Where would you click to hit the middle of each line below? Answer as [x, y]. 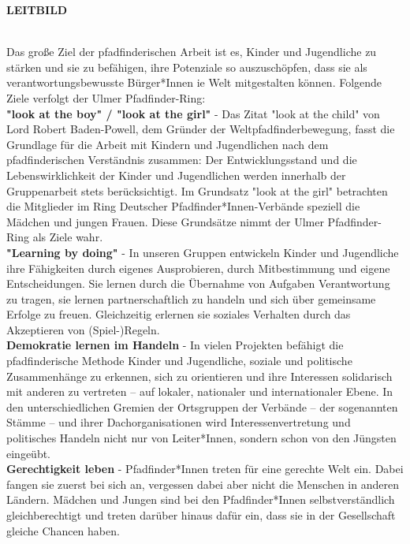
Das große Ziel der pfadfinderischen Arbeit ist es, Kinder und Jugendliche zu [192, 52]
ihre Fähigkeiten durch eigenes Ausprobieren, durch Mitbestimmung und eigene [198, 268]
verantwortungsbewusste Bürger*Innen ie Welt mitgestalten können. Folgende [194, 82]
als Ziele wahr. [68, 237]
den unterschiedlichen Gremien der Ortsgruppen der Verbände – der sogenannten [202, 406]
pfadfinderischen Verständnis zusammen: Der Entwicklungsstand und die [182, 160]
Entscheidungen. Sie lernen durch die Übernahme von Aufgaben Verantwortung [198, 283]
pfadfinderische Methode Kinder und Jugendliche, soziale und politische [179, 361]
